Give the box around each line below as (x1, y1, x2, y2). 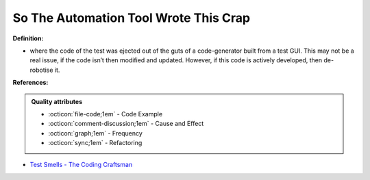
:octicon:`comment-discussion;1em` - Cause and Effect (48, 120, 204, 128)
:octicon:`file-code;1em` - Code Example (48, 110, 163, 118)
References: (12, 79, 49, 87)
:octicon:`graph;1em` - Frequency (48, 129, 143, 137)
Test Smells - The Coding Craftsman (29, 161, 133, 169)
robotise (29, 66, 53, 74)
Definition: (12, 34, 44, 42)
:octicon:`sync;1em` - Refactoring (48, 139, 143, 147)
